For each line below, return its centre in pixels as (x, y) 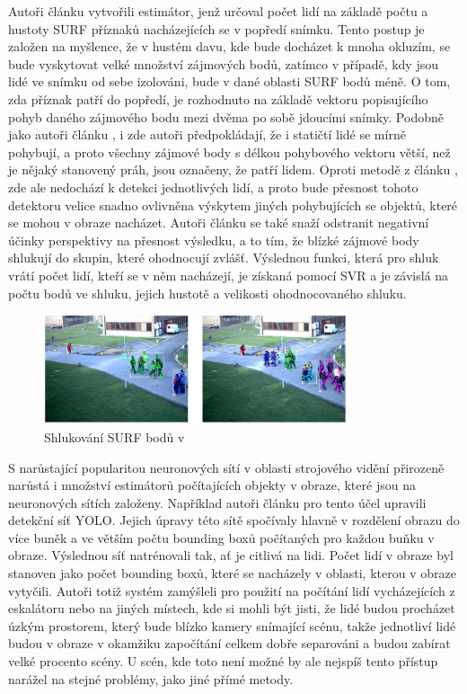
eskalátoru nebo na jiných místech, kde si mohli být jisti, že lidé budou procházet (232, 608)
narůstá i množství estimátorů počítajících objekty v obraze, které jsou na (212, 485)
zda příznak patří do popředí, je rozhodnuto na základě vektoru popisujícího (218, 98)
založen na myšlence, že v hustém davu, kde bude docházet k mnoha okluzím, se (229, 46)
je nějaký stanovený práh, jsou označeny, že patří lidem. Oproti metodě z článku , (233, 169)
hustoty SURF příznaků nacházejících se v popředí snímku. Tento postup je (216, 28)
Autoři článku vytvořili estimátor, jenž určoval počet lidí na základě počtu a (218, 11)
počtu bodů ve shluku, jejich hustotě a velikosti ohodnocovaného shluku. (207, 293)
